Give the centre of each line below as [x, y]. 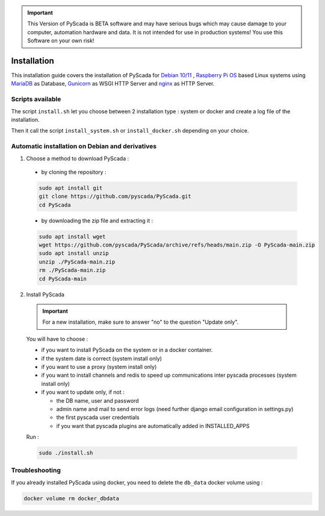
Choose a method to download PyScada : [78, 158]
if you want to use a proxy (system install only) [99, 367]
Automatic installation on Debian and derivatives [84, 146]
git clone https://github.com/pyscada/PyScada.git [115, 197]
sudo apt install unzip [74, 253]
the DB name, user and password [97, 400]
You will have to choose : [57, 339]
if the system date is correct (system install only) [102, 358]
